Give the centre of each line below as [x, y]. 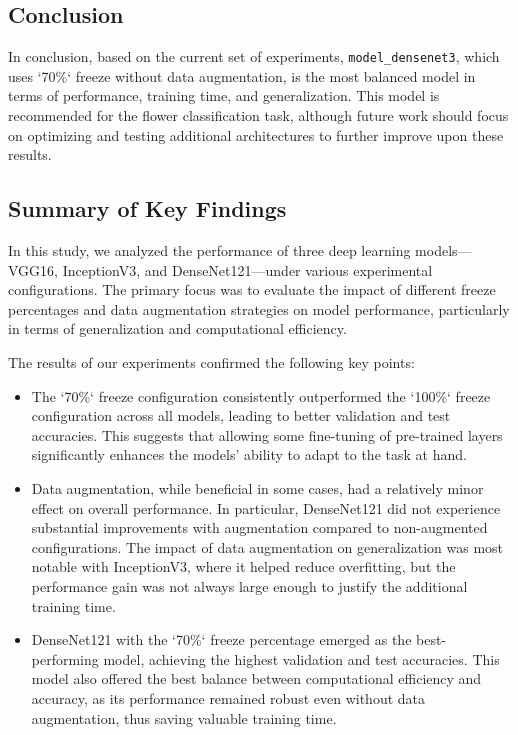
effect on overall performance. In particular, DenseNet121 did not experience [266, 507]
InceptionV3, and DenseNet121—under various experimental [247, 269]
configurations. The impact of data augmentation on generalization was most [267, 546]
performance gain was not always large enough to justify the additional [249, 585]
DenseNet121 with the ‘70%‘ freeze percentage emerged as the [221, 639]
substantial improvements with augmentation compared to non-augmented [259, 527]
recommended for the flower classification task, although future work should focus [258, 115]
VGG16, [33, 269]
